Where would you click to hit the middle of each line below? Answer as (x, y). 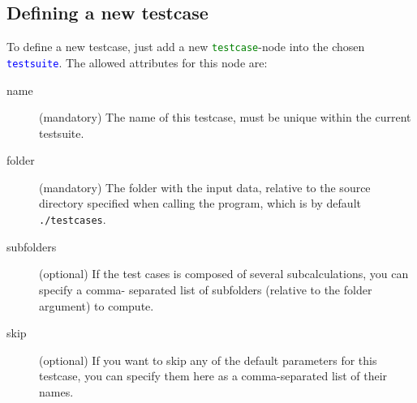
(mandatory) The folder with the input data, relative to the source (205, 187)
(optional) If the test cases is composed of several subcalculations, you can (224, 274)
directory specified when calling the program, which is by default (200, 203)
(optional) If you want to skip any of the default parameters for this (208, 360)
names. (56, 391)
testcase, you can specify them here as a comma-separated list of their (213, 376)
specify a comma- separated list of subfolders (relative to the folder (206, 289)
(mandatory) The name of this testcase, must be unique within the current (225, 117)
